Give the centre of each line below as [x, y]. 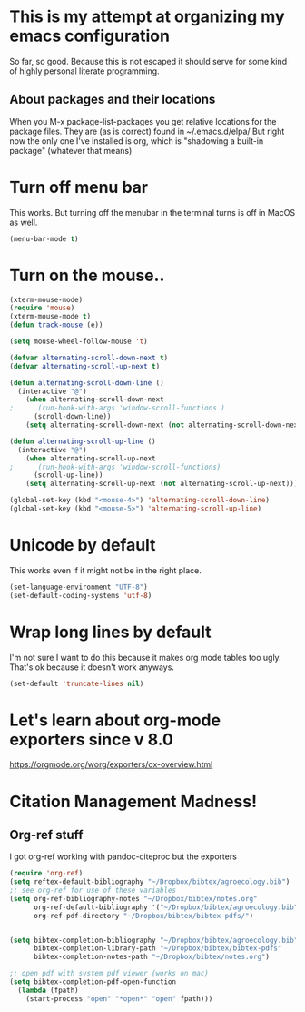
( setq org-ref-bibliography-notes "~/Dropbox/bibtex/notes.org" [133, 898]
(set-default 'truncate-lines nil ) [77, 683]
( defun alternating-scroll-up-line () [83, 441]
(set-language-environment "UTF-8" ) [79, 587]
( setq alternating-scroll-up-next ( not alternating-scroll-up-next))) [162, 484]
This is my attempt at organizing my [147, 17]
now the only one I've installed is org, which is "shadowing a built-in [137, 141]
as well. [24, 222]
